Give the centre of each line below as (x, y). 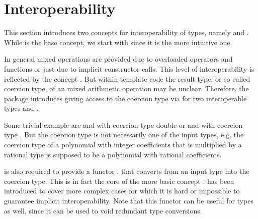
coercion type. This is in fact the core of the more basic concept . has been (119, 181)
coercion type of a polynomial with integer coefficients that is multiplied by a (123, 145)
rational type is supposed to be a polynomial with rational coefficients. (113, 154)
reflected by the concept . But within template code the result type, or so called (127, 78)
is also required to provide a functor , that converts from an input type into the (127, 171)
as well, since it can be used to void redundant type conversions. (103, 210)
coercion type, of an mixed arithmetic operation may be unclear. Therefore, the (126, 88)
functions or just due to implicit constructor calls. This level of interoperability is (129, 68)
